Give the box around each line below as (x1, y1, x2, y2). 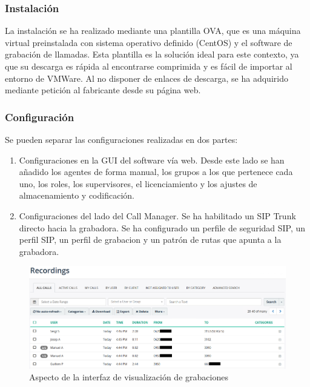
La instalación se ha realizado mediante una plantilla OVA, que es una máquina (5, 24, 301, 37)
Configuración (5, 109, 74, 124)
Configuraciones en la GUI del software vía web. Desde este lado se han (19, 153, 285, 166)
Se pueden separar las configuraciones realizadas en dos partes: (5, 133, 238, 145)
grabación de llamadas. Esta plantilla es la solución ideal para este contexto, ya (5, 48, 299, 61)
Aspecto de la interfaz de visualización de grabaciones (29, 371, 228, 383)
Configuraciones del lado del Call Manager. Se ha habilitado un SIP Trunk (19, 209, 296, 222)
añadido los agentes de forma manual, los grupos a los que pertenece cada (19, 165, 293, 178)
